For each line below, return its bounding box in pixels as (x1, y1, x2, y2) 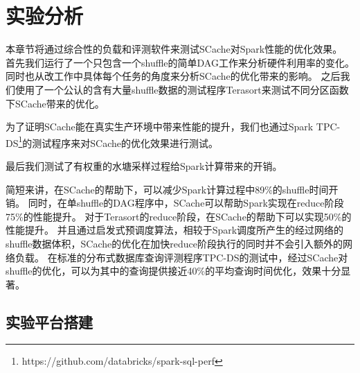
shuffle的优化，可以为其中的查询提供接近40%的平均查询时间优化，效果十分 (6, 263, 341, 278)
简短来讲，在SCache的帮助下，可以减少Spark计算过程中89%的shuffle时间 (6, 182, 329, 196)
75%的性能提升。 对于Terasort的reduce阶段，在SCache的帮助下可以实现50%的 (6, 209, 352, 223)
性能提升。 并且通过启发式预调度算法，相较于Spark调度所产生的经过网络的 (6, 223, 344, 237)
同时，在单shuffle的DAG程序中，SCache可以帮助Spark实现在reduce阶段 (28, 196, 344, 210)
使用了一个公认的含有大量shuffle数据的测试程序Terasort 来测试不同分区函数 (15, 82, 349, 96)
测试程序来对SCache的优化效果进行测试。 (32, 135, 219, 150)
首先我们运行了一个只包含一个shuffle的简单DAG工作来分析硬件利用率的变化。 (6, 55, 354, 69)
